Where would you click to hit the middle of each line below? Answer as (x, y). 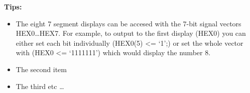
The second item (41, 69)
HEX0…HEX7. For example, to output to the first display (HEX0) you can (131, 33)
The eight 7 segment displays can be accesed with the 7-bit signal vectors (129, 23)
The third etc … (40, 86)
